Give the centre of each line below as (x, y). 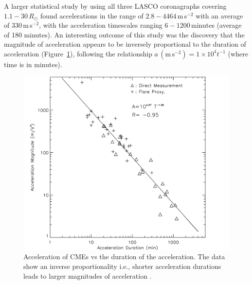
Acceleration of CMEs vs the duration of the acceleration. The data (124, 257)
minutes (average (216, 25)
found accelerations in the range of (92, 15)
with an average (219, 15)
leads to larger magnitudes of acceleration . (88, 275)
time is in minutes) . (33, 64)
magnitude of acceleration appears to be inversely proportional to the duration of (125, 44)
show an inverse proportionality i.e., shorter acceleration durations (122, 266)
